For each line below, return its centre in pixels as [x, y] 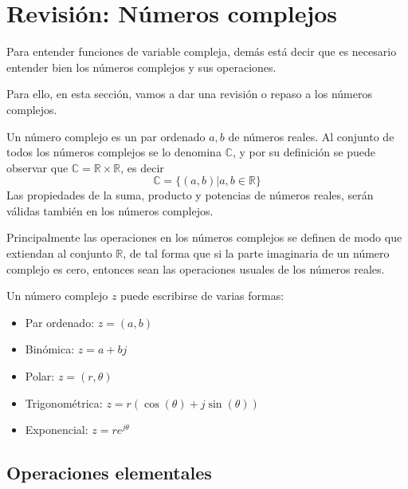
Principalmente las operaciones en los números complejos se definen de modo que [204, 237]
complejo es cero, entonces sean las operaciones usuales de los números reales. [196, 268]
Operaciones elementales [109, 473]
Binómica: [50, 349]
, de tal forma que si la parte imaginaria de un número [256, 253]
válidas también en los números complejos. [110, 210]
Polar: [40, 376]
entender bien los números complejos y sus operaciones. [141, 67]
